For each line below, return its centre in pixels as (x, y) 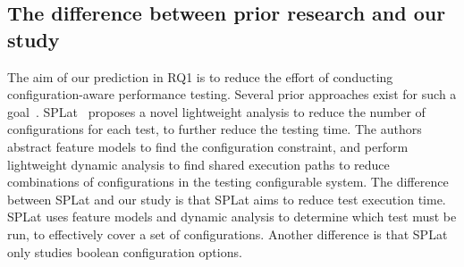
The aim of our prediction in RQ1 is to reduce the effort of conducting (200, 76)
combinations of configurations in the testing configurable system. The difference (228, 182)
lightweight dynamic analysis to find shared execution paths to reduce (198, 164)
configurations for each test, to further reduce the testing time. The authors (215, 129)
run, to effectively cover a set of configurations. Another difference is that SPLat (228, 234)
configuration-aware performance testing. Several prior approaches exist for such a (232, 94)
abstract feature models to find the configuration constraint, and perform (208, 146)
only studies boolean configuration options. (125, 251)
